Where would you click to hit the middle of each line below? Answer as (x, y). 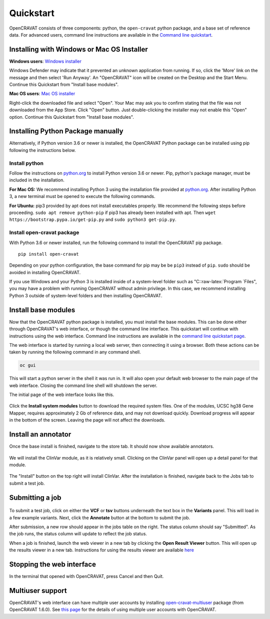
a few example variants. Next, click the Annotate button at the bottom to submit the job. (100, 518)
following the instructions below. (42, 150)
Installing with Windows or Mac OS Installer (78, 49)
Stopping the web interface (52, 564)
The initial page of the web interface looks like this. (62, 395)
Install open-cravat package (44, 233)
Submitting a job (35, 497)
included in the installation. (37, 180)
